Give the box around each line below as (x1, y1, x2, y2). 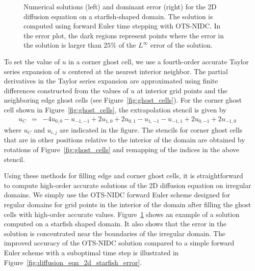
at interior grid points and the (137, 85, 228, 95)
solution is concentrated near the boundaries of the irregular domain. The (4, 228, 226, 238)
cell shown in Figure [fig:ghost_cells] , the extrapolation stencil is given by (4, 104, 227, 114)
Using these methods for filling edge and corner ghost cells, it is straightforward (4, 170, 243, 181)
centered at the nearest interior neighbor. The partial (68, 66, 228, 76)
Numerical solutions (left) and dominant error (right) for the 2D (24, 1, 217, 11)
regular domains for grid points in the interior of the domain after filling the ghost (4, 199, 251, 210)
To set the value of (4, 56, 60, 66)
